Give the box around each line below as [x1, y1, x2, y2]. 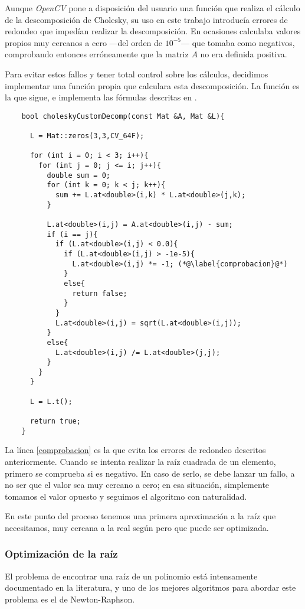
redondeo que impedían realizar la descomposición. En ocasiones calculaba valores [5, 25, 301, 37]
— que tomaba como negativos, [181, 36, 295, 48]
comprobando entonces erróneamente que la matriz [5, 48, 189, 60]
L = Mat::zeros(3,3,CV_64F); [29, 132, 145, 141]
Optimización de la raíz [5, 546, 118, 561]
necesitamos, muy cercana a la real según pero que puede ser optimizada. [5, 521, 269, 533]
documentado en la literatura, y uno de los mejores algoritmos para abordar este [5, 581, 296, 594]
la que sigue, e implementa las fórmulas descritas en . [5, 91, 197, 103]
